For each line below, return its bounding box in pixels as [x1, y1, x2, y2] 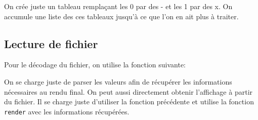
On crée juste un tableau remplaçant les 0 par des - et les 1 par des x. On [4, 1, 233, 11]
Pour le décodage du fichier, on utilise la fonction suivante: [4, 59, 186, 70]
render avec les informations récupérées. [4, 106, 130, 116]
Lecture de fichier [4, 35, 98, 51]
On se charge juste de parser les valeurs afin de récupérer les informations [4, 76, 232, 87]
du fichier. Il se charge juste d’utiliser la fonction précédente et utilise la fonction [4, 96, 254, 107]
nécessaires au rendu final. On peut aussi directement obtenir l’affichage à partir [4, 86, 253, 97]
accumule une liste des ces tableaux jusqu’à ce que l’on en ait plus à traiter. [4, 11, 239, 21]
